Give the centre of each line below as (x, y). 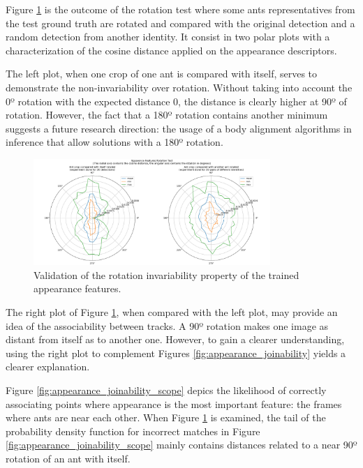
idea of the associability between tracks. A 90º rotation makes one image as (167, 325)
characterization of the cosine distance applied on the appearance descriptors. (171, 50)
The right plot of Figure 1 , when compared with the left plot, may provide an (172, 312)
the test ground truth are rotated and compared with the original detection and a (180, 23)
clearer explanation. (48, 367)
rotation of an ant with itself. (68, 459)
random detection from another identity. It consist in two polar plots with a (168, 37)
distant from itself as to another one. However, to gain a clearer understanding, (175, 339)
